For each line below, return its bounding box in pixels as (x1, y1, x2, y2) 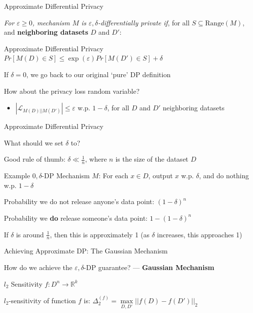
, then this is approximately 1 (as (50, 229, 150, 239)
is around (16, 229, 44, 239)
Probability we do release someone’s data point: (4, 212, 148, 223)
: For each (98, 170, 128, 181)
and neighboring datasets (4, 27, 88, 37)
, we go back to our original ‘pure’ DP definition (26, 69, 171, 79)
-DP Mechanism (42, 170, 90, 181)
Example (4, 170, 30, 181)
